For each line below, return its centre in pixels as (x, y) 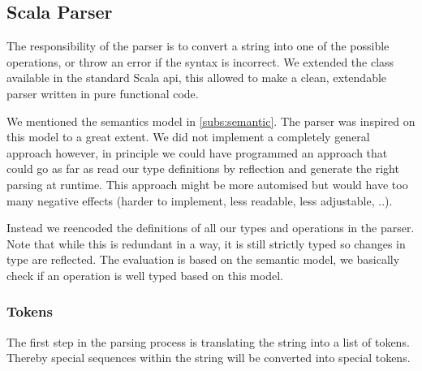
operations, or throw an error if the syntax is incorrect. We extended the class (200, 61)
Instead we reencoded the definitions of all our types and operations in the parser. (211, 228)
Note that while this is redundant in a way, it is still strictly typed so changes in (206, 243)
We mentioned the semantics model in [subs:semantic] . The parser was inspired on (211, 121)
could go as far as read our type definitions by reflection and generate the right (203, 168)
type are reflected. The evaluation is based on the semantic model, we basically (203, 259)
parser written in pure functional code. (103, 93)
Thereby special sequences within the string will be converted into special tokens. (209, 358)
